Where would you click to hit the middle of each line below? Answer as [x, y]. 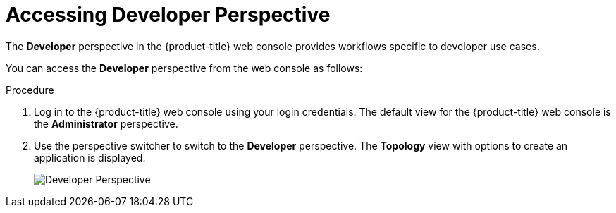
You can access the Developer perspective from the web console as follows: [184, 68]
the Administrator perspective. [106, 123]
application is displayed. [90, 157]
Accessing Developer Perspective [168, 15]
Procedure [30, 90]
